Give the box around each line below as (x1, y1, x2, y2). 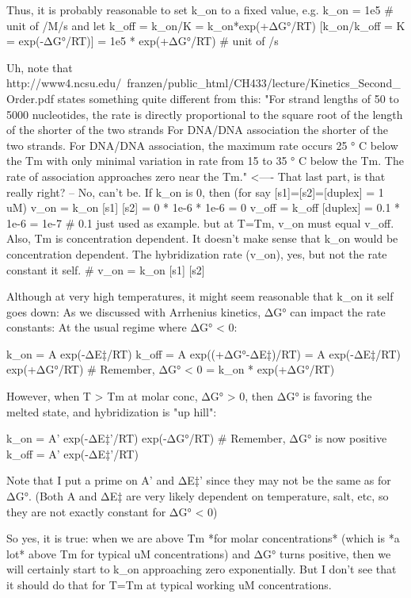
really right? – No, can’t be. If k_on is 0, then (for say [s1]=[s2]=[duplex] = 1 (6, 183, 384, 200)
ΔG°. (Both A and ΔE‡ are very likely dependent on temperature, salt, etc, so (6, 488, 389, 504)
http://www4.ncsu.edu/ (6, 75, 122, 91)
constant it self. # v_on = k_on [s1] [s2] (6, 261, 205, 278)
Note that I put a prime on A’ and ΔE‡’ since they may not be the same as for (6, 472, 391, 489)
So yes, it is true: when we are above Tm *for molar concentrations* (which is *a (6, 530, 400, 546)
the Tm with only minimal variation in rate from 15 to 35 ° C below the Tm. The (6, 152, 404, 169)
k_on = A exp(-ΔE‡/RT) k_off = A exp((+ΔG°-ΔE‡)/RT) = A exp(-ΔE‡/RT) (6, 345, 401, 362)
